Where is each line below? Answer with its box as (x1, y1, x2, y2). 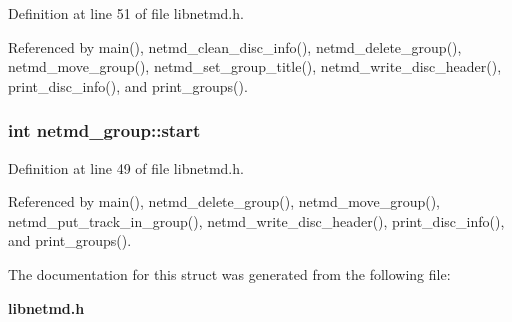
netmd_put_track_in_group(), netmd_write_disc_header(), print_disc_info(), (8, 210, 505, 231)
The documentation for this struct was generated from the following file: (8, 263, 451, 284)
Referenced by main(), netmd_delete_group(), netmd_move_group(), (8, 191, 440, 212)
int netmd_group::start (8, 118, 201, 143)
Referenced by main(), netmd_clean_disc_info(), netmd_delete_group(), (8, 36, 462, 57)
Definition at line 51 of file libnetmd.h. (8, 3, 244, 23)
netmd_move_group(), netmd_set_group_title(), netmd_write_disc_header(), (8, 56, 502, 77)
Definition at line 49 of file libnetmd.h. (8, 157, 244, 178)
